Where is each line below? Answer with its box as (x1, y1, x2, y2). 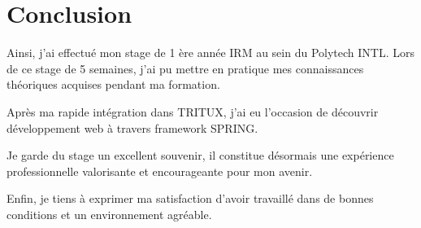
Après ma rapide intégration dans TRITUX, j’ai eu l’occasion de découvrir (7, 103, 379, 120)
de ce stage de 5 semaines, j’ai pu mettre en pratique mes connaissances (7, 59, 364, 77)
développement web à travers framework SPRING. (7, 119, 258, 136)
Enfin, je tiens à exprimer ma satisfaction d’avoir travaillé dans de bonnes (7, 190, 374, 207)
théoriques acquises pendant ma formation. (7, 76, 220, 93)
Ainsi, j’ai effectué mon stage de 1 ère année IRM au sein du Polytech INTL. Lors (7, 44, 414, 61)
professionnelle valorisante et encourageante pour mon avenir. (7, 162, 313, 179)
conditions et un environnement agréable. (7, 205, 212, 222)
